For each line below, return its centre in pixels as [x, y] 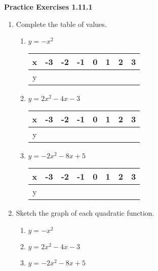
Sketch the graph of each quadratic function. [85, 213]
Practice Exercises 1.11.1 [48, 7]
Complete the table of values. [61, 24]
